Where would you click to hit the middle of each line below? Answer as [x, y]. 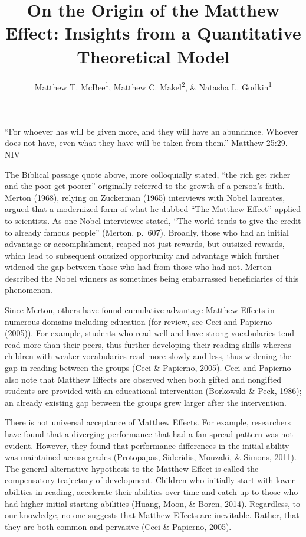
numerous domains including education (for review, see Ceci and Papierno [139, 321]
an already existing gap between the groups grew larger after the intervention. [146, 402]
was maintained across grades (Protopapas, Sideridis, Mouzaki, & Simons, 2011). [151, 457]
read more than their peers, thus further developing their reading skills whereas [148, 344]
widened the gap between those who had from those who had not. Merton [138, 267]
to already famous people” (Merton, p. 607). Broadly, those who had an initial [147, 232]
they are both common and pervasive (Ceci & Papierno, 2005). [118, 526]
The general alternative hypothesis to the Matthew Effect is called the [132, 468]
